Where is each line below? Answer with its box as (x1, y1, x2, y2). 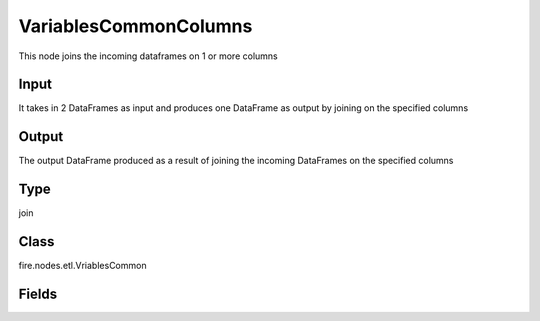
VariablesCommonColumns (18, 15, 253, 37)
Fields (18, 285, 58, 302)
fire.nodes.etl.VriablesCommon (18, 260, 147, 272)
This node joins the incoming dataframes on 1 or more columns (18, 50, 279, 62)
